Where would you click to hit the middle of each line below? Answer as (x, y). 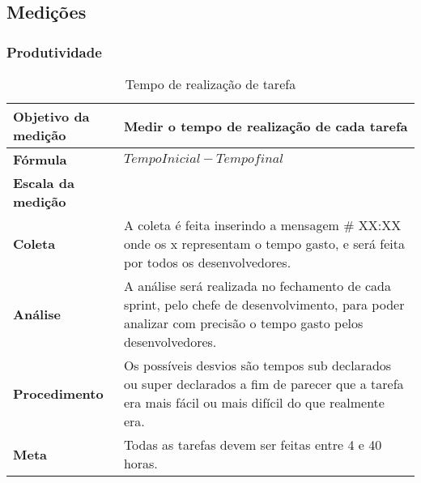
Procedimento (58, 393)
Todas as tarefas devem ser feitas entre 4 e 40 (253, 445)
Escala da (44, 183)
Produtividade (54, 51)
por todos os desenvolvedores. (207, 262)
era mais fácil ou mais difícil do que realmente (254, 402)
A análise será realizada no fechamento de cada (257, 286)
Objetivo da (51, 116)
